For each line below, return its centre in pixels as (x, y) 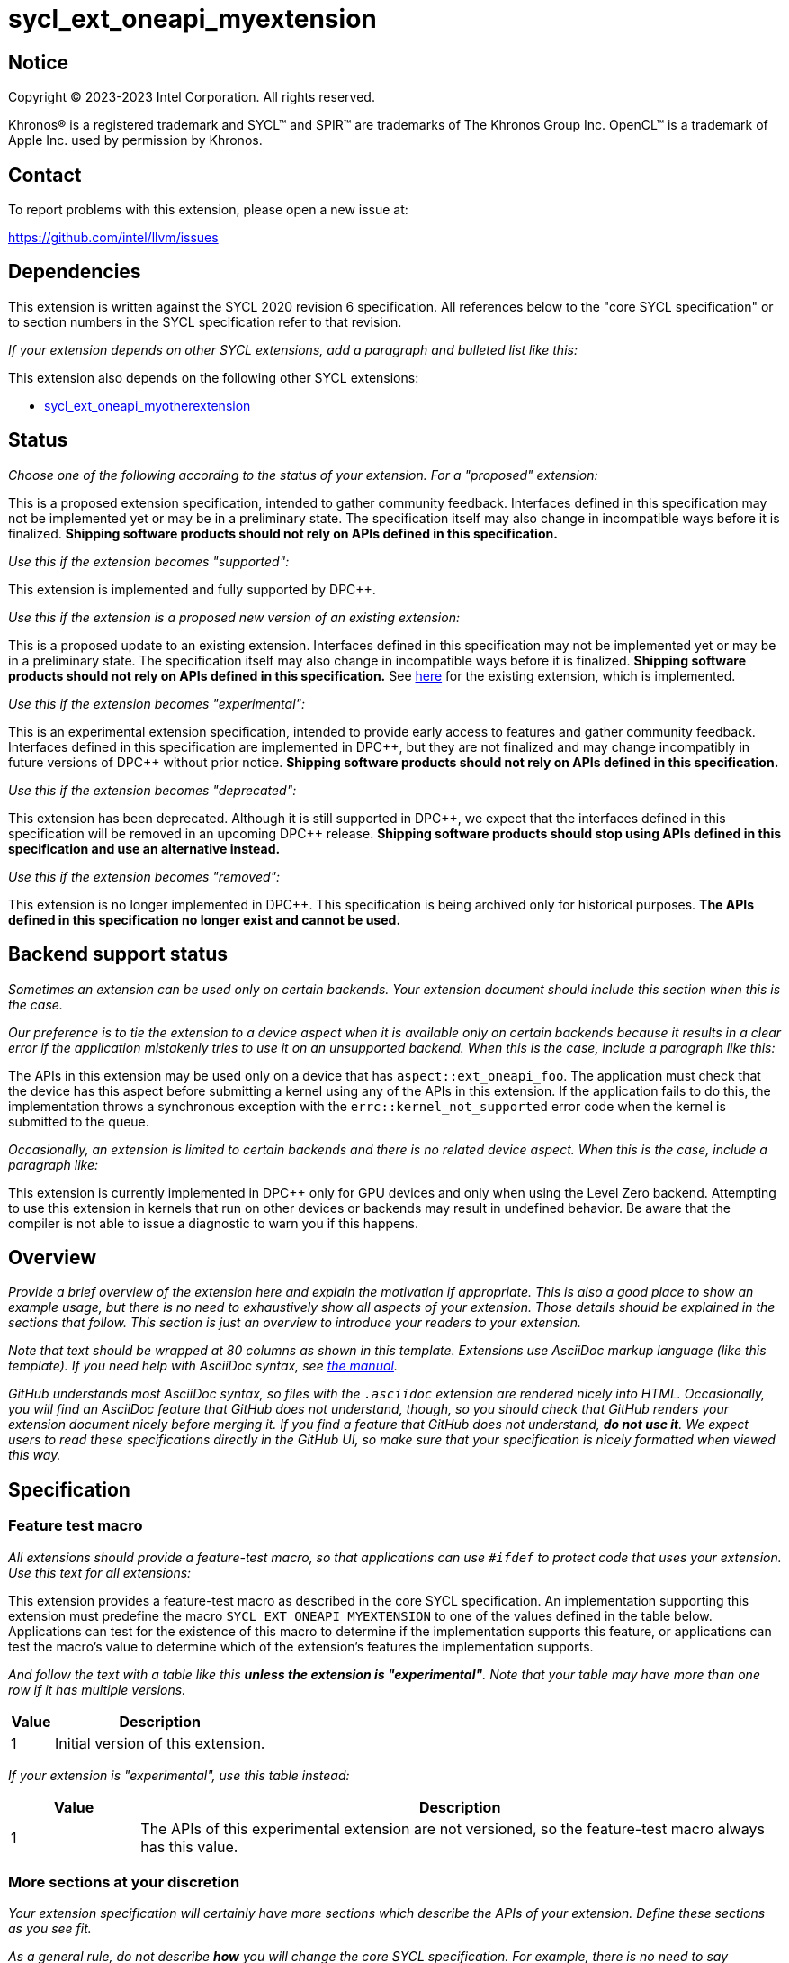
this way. (35, 1455)
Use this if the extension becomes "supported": (149, 561)
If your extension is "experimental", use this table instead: (179, 1775)
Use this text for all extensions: (100, 1572)
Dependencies (75, 272)
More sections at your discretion (124, 1882)
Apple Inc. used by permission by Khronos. (135, 140)
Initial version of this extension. (160, 1743)
